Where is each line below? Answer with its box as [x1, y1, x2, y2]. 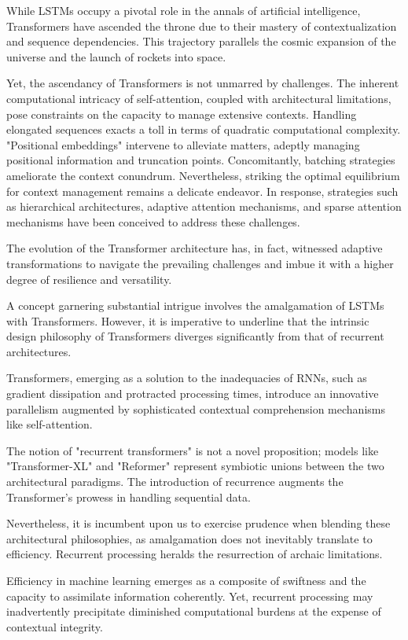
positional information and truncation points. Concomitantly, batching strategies [6, 152, 395, 168]
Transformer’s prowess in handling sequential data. [6, 488, 251, 505]
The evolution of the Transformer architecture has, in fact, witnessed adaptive [6, 240, 383, 256]
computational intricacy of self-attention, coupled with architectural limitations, [6, 90, 391, 106]
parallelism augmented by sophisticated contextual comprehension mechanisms [6, 400, 385, 417]
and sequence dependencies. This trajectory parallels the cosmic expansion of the [6, 33, 396, 50]
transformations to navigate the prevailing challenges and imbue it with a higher [6, 255, 394, 271]
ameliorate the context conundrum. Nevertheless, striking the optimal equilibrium [6, 167, 400, 183]
